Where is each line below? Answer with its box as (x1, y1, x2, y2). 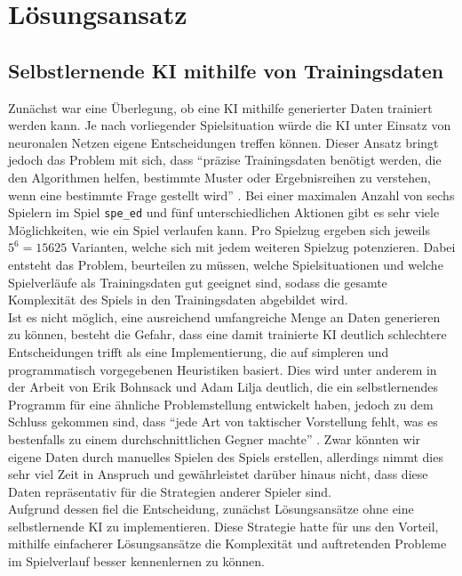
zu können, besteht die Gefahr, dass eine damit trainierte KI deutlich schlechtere (8, 325, 447, 344)
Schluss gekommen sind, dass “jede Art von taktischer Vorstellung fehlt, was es (8, 412, 438, 431)
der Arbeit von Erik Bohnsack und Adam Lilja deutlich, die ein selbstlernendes (8, 377, 439, 396)
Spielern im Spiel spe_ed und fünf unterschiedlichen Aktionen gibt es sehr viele (8, 203, 440, 222)
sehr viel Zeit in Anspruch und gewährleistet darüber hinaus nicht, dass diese (8, 465, 428, 483)
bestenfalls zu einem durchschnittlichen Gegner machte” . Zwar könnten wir (8, 429, 421, 448)
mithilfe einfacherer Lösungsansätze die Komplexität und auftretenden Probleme (8, 534, 447, 553)
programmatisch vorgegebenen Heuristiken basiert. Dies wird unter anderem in (8, 360, 437, 378)
